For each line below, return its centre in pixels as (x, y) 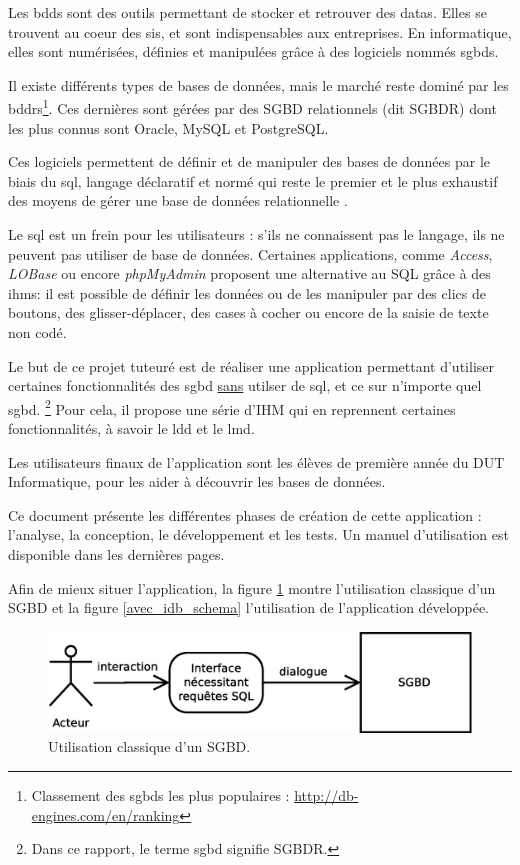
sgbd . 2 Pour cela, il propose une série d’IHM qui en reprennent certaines (232, 407)
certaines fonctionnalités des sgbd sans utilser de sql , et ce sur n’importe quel (245, 385)
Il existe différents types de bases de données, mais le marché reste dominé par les (258, 84)
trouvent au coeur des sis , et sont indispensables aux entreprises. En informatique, (260, 31)
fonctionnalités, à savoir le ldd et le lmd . (131, 428)
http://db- (326, 794)
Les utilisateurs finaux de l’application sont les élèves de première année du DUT (256, 461)
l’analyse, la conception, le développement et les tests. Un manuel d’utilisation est (258, 534)
